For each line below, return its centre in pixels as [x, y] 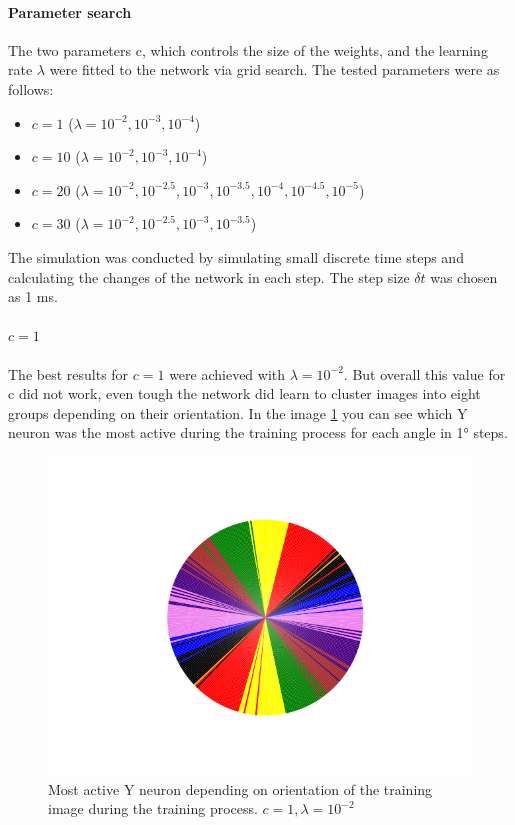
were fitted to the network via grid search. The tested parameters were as [274, 69]
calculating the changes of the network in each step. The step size [209, 276]
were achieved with [227, 373]
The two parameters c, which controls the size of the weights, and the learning [248, 49]
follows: [31, 88]
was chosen [464, 276]
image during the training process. [153, 808]
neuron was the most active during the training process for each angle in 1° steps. [258, 432]
